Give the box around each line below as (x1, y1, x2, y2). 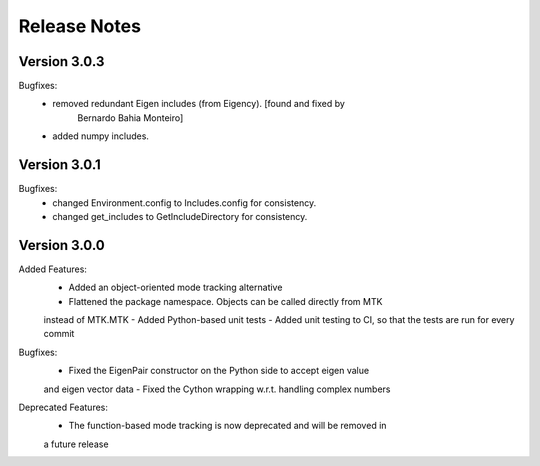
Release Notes (18, 15, 142, 37)
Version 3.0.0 (18, 236, 105, 254)
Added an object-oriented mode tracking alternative (68, 281, 283, 294)
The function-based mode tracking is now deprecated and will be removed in (68, 420, 387, 432)
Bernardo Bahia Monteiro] (77, 111, 184, 124)
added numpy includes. (52, 130, 150, 142)
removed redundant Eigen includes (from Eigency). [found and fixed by (52, 98, 345, 110)
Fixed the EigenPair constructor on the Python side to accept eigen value (68, 365, 370, 377)
